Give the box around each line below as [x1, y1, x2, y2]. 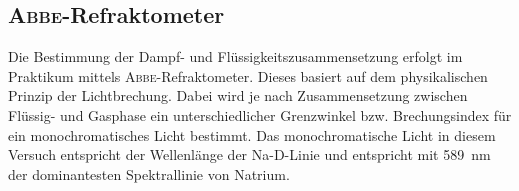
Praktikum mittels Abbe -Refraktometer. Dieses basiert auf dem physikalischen [8, 65, 488, 86]
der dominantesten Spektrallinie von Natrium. [8, 163, 290, 184]
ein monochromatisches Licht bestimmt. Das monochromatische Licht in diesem [8, 124, 496, 145]
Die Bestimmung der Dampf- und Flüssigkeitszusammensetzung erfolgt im [8, 46, 463, 67]
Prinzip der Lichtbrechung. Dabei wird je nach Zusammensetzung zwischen [8, 85, 468, 106]
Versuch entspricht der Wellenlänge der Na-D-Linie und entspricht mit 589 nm [8, 144, 491, 165]
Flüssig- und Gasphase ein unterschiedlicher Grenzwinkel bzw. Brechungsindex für [8, 104, 512, 125]
